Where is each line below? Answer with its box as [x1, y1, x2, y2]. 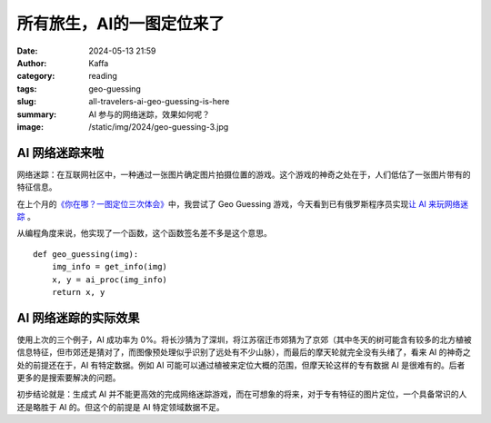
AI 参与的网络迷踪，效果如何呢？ [88, 109, 211, 120]
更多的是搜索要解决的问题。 [16, 372, 121, 383]
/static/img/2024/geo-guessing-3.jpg [88, 121, 229, 132]
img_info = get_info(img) [51, 261, 168, 272]
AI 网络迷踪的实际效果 [16, 310, 140, 326]
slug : [16, 96, 36, 107]
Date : [16, 45, 38, 56]
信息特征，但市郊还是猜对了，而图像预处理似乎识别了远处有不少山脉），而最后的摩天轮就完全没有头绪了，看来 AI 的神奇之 [16, 347, 472, 358]
